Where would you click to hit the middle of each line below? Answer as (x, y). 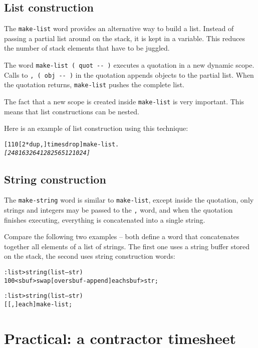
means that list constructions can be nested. (72, 111)
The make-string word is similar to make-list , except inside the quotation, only (129, 200)
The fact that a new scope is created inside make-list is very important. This (124, 102)
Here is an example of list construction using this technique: (96, 128)
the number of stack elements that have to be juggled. (87, 48)
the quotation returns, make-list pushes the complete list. (94, 84)
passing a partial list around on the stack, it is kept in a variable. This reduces (124, 38)
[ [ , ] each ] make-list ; (38, 305)
